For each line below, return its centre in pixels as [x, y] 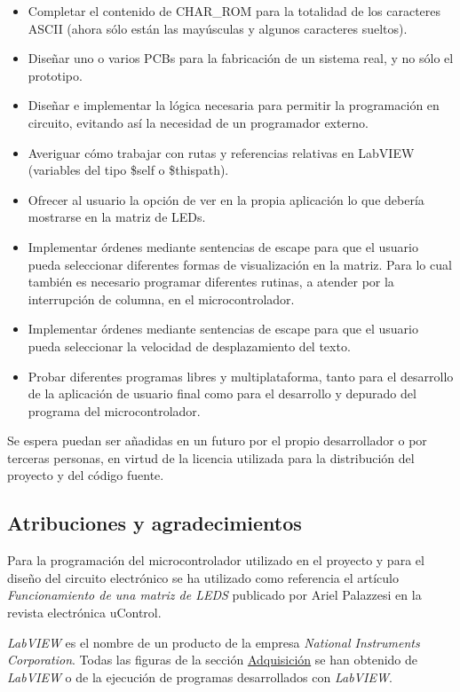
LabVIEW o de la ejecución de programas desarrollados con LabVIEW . [200, 676]
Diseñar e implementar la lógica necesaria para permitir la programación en [234, 105]
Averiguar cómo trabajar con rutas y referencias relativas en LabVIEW [221, 152]
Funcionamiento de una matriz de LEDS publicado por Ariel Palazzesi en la [214, 595]
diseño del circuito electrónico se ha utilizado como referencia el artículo [203, 577]
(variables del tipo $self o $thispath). [128, 170]
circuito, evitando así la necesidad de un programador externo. [198, 122]
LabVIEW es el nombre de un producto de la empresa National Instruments [214, 642]
